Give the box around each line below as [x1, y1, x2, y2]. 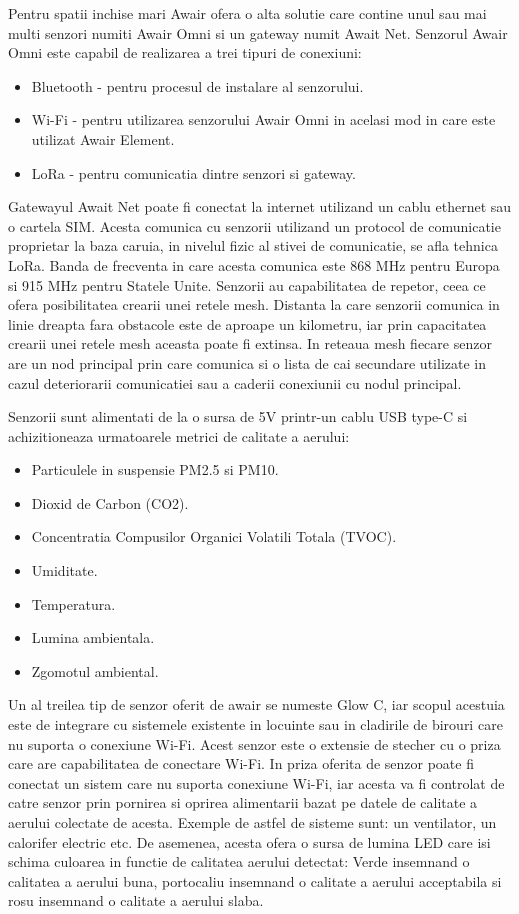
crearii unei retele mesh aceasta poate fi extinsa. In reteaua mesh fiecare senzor [8, 333, 492, 354]
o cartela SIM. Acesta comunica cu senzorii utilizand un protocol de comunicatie [8, 215, 501, 236]
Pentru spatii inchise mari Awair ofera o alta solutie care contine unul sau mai [8, 3, 487, 23]
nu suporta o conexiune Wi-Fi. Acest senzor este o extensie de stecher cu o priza [8, 733, 501, 754]
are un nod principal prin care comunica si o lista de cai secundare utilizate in [8, 352, 486, 373]
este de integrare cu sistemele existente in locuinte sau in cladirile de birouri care [8, 714, 503, 735]
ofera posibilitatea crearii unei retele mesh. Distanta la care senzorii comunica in [8, 294, 500, 315]
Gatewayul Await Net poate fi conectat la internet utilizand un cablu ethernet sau [8, 196, 512, 217]
